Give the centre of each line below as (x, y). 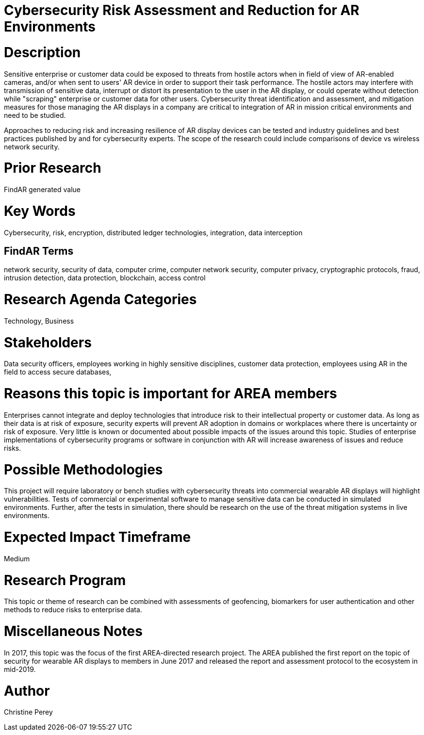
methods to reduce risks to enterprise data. (73, 610)
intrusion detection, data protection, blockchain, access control (105, 278)
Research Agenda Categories (100, 300)
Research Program (65, 580)
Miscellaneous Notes (73, 631)
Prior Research (53, 168)
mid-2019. (20, 669)
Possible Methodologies (83, 469)
